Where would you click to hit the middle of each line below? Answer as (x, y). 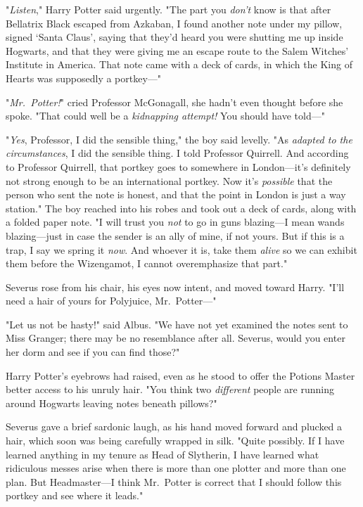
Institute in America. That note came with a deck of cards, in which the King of (179, 64)
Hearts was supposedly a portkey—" (84, 78)
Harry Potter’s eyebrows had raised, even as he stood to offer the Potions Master (180, 375)
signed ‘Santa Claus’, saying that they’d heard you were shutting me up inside (174, 37)
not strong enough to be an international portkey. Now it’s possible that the (169, 180)
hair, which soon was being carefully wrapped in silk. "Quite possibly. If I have (175, 441)
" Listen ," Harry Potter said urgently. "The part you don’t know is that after (168, 9)
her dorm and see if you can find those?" (93, 352)
